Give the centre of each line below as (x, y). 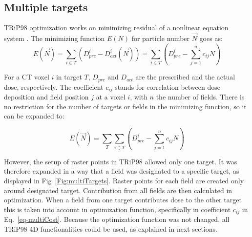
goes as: (211, 38)
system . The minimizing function (54, 38)
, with (139, 97)
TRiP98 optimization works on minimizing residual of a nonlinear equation (116, 28)
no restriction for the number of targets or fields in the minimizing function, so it (125, 106)
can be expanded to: (34, 116)
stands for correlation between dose (168, 87)
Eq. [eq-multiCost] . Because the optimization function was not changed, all (117, 219)
